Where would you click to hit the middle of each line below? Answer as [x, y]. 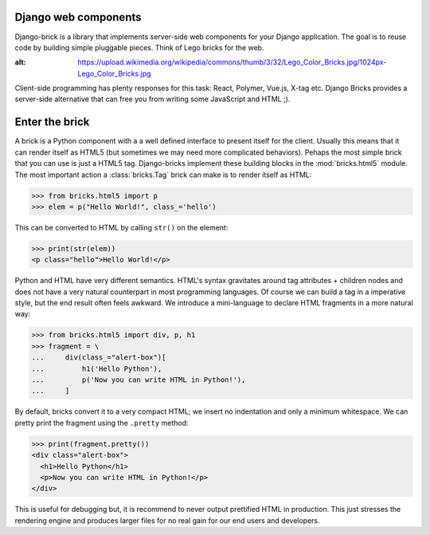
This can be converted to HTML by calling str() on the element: [121, 227]
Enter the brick [52, 122]
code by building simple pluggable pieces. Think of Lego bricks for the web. [139, 47]
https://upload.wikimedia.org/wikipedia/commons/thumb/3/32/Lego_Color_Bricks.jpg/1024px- [232, 62]
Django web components [78, 17]
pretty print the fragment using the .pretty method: [102, 423]
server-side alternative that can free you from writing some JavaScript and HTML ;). [152, 99]
